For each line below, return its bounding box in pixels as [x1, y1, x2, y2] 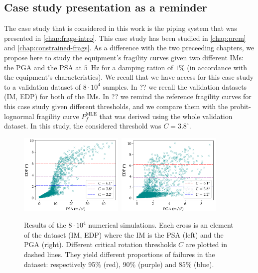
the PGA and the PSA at [4, 62, 82, 72]
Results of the [24, 220, 66, 230]
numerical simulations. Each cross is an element [88, 220, 234, 230]
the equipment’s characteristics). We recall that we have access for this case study [4, 72, 254, 82]
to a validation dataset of [4, 81, 81, 92]
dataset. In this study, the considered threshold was [4, 121, 161, 131]
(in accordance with [187, 62, 247, 72]
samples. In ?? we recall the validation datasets [103, 81, 247, 92]
